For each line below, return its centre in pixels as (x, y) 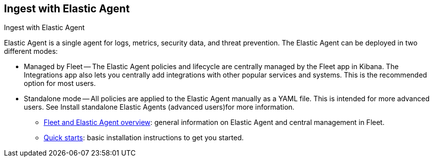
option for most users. (60, 83)
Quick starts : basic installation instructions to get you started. (144, 138)
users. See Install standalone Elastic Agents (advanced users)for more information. (159, 107)
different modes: (31, 51)
